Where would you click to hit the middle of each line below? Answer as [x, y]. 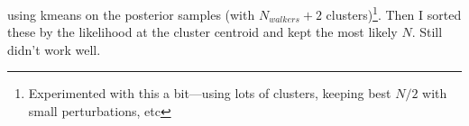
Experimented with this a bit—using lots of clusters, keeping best [210, 93]
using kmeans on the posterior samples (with [131, 14]
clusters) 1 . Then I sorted [394, 13]
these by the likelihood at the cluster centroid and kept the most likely [202, 32]
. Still [427, 32]
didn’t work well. [54, 49]
